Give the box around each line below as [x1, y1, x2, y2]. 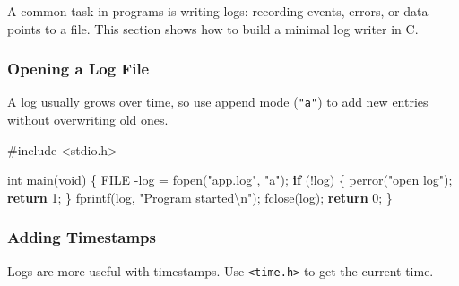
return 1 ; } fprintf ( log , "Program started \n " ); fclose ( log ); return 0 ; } [7, 187, 393, 206]
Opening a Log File [7, 57, 150, 80]
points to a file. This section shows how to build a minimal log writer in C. [7, 19, 419, 38]
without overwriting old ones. [7, 110, 169, 129]
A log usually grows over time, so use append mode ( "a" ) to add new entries [7, 92, 429, 111]
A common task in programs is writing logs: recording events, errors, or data [7, 2, 429, 20]
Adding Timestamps [7, 226, 156, 248]
